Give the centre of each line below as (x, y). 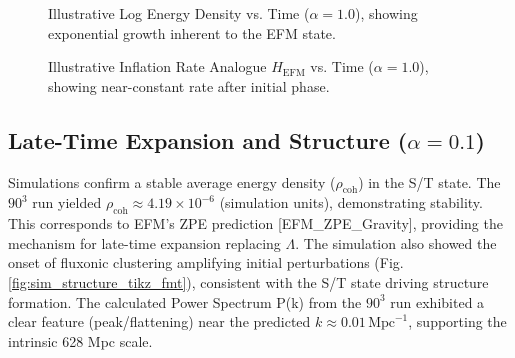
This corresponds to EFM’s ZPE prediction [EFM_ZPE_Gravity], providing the (255, 223)
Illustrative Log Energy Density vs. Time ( (179, 13)
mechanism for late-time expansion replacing (144, 242)
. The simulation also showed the (396, 242)
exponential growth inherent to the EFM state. (192, 32)
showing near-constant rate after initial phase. (189, 85)
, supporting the (457, 321)
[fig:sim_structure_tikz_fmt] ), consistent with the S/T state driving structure (248, 281)
